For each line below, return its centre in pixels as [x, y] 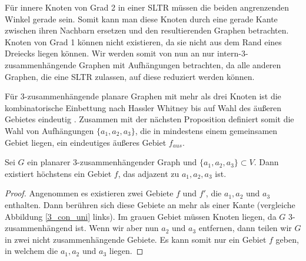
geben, [287, 239]
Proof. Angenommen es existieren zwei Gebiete [89, 193]
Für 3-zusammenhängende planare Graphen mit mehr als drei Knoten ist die [143, 96]
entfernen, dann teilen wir [245, 228]
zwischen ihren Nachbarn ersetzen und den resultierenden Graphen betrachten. [147, 30]
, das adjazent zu [149, 173]
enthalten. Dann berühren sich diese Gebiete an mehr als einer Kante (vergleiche [150, 204]
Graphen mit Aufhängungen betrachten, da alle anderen [180, 64]
